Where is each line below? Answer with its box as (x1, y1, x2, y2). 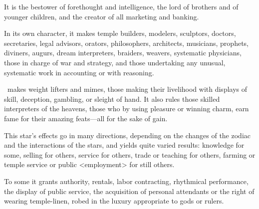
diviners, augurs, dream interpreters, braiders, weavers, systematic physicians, (4, 47, 242, 58)
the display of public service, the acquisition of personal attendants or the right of (4, 186, 255, 196)
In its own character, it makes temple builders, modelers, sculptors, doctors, (4, 28, 236, 38)
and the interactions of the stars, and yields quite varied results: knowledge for (4, 140, 245, 150)
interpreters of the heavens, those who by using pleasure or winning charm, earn (4, 103, 249, 114)
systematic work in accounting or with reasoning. (4, 67, 154, 77)
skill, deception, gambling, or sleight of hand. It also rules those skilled (4, 93, 220, 104)
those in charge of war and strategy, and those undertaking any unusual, (4, 57, 226, 67)
